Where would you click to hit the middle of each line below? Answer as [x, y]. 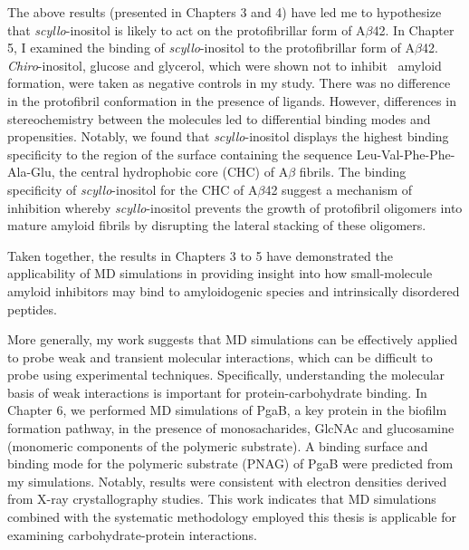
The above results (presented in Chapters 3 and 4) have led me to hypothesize [225, 12]
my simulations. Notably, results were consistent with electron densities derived [227, 481]
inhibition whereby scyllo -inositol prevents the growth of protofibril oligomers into [235, 207]
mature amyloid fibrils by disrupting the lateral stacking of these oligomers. [217, 225]
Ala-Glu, [31, 172]
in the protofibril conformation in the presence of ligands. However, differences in [232, 100]
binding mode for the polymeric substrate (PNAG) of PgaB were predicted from [230, 463]
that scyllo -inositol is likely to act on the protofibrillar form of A [187, 29]
